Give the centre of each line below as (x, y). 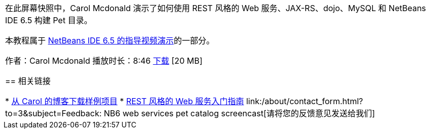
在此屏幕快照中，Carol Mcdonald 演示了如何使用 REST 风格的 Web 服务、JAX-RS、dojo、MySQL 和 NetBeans (216, 8)
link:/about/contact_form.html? (305, 101)
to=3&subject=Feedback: (54, 113)
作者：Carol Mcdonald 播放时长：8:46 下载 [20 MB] (104, 61)
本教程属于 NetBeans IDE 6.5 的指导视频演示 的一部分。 (110, 40)
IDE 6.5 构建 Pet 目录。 (49, 20)
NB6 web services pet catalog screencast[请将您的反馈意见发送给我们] (239, 113)
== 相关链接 (28, 81)
